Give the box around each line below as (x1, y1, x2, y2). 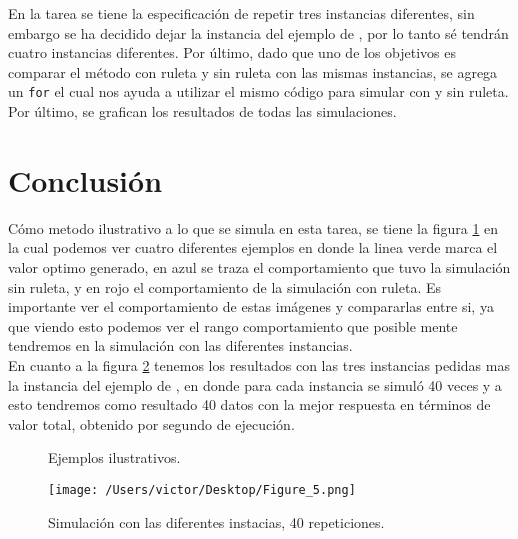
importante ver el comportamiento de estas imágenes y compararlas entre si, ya (8, 296, 494, 317)
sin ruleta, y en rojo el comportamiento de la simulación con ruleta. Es (8, 276, 442, 297)
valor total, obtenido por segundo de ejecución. (8, 413, 295, 434)
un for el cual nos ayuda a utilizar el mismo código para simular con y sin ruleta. (8, 81, 509, 102)
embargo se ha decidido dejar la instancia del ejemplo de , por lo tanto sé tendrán (8, 22, 509, 43)
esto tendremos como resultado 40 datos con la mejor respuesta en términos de (8, 394, 491, 415)
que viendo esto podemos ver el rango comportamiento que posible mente (8, 315, 458, 336)
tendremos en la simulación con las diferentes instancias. (8, 335, 353, 356)
